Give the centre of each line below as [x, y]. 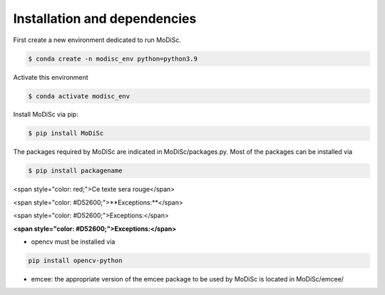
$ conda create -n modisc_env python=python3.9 [113, 58]
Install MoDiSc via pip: [46, 115]
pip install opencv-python [75, 260]
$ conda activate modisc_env [79, 96]
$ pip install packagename [75, 171]
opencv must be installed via [73, 242]
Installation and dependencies [105, 19]
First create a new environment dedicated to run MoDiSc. [97, 40]
